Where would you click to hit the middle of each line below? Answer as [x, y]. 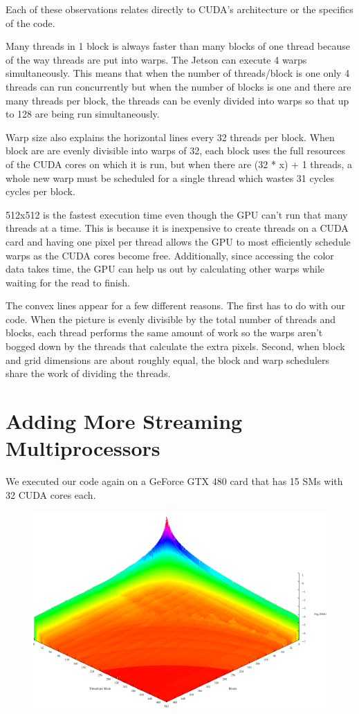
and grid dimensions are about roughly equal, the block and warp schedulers [167, 359]
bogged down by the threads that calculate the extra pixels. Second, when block [175, 346]
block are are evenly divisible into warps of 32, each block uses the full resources [176, 150]
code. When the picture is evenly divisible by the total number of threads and [171, 319]
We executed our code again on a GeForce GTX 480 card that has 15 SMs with [174, 481]
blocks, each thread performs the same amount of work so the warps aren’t [164, 332]
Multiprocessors [83, 448]
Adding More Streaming [124, 421]
